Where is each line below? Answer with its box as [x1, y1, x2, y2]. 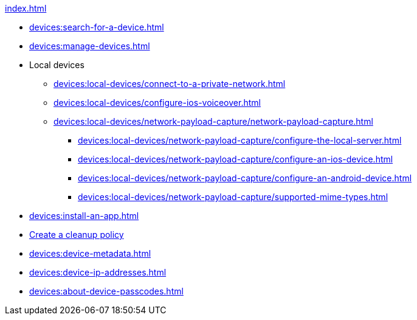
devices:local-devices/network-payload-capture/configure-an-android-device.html [78, 173, 412, 183]
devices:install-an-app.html [29, 210, 139, 221]
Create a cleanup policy [29, 229, 124, 240]
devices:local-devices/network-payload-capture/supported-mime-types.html [78, 192, 388, 202]
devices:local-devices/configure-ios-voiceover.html [53, 97, 261, 108]
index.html [5, 3, 47, 13]
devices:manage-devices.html [29, 41, 150, 51]
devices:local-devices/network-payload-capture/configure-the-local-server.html [78, 135, 402, 145]
